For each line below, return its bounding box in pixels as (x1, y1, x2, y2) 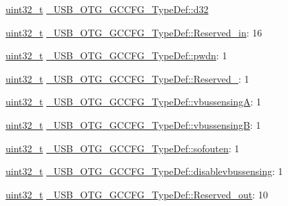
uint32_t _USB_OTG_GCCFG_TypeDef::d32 (6, 2, 209, 16)
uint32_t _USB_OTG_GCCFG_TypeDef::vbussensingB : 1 (6, 117, 261, 132)
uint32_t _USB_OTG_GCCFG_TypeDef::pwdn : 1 (6, 48, 227, 63)
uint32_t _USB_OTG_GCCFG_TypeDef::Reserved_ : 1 (6, 71, 249, 85)
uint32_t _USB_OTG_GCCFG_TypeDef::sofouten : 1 (6, 141, 240, 155)
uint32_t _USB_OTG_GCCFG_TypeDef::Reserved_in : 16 (6, 25, 263, 39)
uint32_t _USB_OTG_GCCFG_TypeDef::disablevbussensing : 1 (6, 164, 283, 178)
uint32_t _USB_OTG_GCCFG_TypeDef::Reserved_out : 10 (6, 187, 268, 201)
